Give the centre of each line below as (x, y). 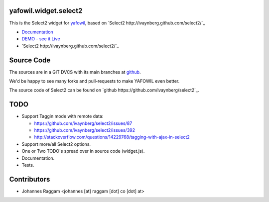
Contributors (30, 179)
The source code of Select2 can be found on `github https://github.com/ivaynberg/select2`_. (104, 90)
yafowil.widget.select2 (46, 11)
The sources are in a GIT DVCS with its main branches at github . (75, 72)
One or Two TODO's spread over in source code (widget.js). (83, 151)
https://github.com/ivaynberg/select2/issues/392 (85, 130)
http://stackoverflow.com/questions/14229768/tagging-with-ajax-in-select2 (112, 137)
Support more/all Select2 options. (56, 144)
